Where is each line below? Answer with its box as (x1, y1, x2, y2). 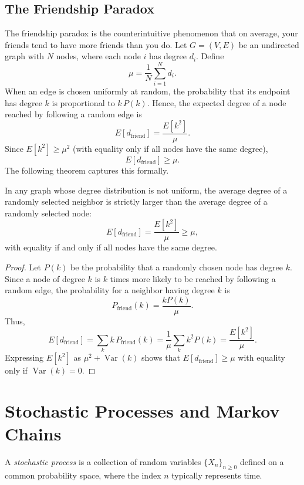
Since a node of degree (5, 272, 85, 284)
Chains (5, 422, 62, 446)
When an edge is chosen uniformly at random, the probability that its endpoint (5, 85, 291, 97)
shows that (141, 351, 180, 364)
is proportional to (52, 96, 115, 108)
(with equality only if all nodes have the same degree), (73, 142, 268, 154)
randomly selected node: (5, 206, 92, 219)
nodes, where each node (56, 50, 141, 62)
